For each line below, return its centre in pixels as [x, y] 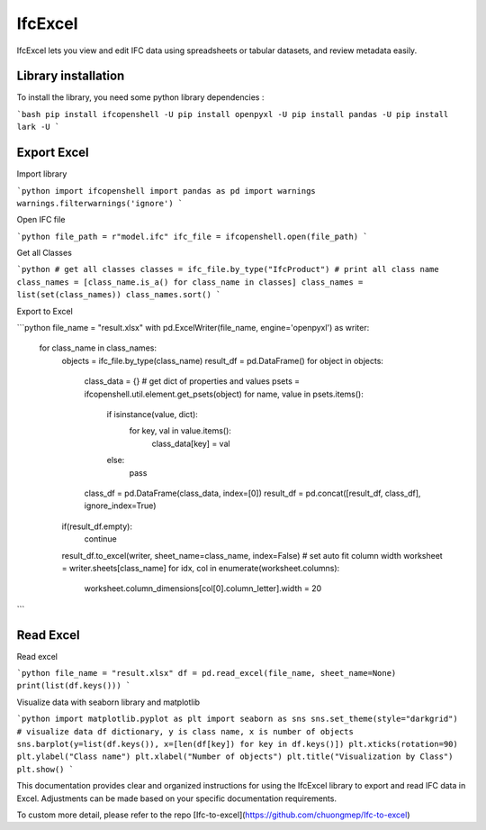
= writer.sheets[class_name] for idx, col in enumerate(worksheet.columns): [201, 568]
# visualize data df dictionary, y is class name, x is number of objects [185, 731]
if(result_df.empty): [97, 526]
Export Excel [53, 153]
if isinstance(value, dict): [152, 414]
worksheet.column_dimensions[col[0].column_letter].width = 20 [203, 588]
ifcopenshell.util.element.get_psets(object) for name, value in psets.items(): [224, 394]
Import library [42, 174]
